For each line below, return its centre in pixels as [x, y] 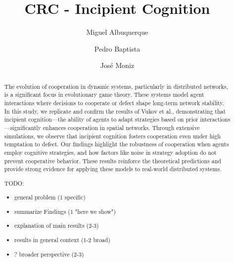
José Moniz [117, 65]
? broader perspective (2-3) [49, 254]
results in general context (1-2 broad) [62, 240]
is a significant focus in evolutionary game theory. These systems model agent [104, 95]
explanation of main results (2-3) [57, 226]
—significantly [23, 127]
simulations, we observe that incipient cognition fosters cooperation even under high [112, 136]
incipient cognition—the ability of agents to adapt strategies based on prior [101, 119]
